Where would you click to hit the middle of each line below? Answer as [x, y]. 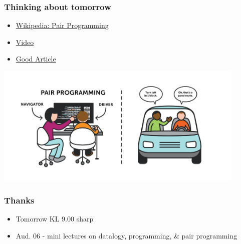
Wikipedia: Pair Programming [62, 25]
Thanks [19, 200]
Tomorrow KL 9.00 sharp [55, 219]
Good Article [36, 59]
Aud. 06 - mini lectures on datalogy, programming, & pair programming [127, 235]
